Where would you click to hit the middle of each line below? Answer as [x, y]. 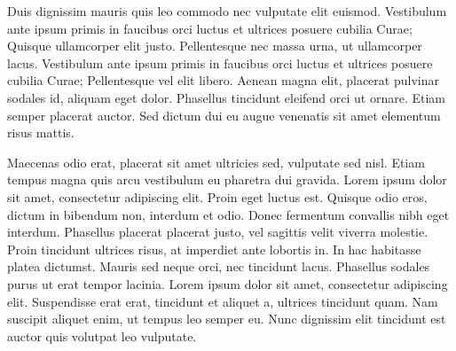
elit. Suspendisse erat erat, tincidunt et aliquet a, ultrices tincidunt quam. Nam [223, 301]
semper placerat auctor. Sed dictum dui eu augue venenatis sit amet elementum [224, 115]
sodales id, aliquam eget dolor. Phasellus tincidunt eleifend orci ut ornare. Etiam [227, 97]
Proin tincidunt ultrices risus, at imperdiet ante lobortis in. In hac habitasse [214, 249]
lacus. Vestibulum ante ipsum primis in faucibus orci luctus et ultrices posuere [220, 62]
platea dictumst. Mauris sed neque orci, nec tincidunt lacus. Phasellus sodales [219, 266]
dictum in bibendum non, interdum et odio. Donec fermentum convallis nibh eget [228, 214]
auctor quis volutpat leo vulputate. [102, 335]
